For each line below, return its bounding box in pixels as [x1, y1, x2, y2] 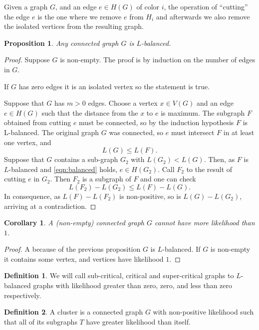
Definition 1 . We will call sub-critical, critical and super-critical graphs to [4, 270, 234, 281]
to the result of [186, 164, 233, 174]
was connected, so [109, 127, 164, 137]
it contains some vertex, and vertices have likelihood [4, 253, 164, 264]
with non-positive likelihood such [153, 307, 254, 317]
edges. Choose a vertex [88, 98, 158, 108]
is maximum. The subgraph [161, 107, 245, 118]
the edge [4, 11, 30, 21]
